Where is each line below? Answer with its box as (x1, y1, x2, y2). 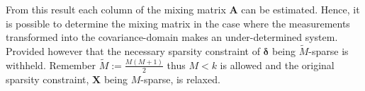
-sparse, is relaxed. (140, 71, 220, 86)
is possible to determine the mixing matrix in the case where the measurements (6, 16, 350, 30)
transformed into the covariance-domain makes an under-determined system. (6, 30, 338, 44)
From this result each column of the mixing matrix (6, 2, 226, 16)
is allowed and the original (220, 57, 335, 72)
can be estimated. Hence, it (241, 2, 360, 16)
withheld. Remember (6, 57, 96, 72)
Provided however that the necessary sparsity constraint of (6, 44, 260, 58)
